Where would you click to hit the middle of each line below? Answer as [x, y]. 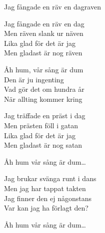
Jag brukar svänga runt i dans [50, 178]
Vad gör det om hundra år [44, 89]
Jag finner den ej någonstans [48, 198]
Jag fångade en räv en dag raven [52, 6]
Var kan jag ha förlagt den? [46, 208]
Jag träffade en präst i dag [45, 116]
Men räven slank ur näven [44, 33]
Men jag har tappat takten [45, 188]
